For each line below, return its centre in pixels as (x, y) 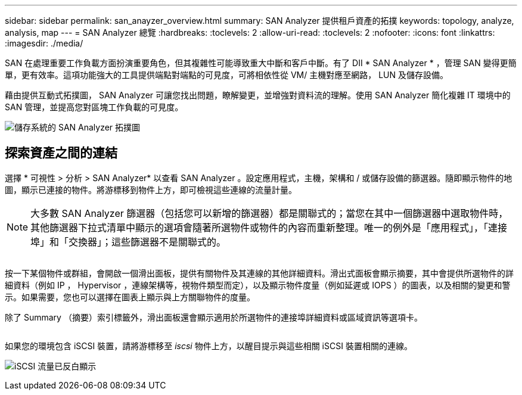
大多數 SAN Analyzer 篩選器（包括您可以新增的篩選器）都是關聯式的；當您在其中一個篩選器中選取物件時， (269, 213)
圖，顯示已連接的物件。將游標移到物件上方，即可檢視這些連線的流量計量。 (151, 189)
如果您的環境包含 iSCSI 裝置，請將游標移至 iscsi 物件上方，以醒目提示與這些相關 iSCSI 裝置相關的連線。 (209, 346)
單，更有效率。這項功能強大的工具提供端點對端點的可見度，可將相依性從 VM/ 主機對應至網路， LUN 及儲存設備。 (226, 75)
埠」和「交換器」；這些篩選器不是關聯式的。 (128, 242)
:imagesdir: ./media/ (44, 43)
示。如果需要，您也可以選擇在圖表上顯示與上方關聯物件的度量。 (130, 297)
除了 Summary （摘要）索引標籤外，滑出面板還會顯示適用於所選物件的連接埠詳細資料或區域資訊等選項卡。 (214, 317)
